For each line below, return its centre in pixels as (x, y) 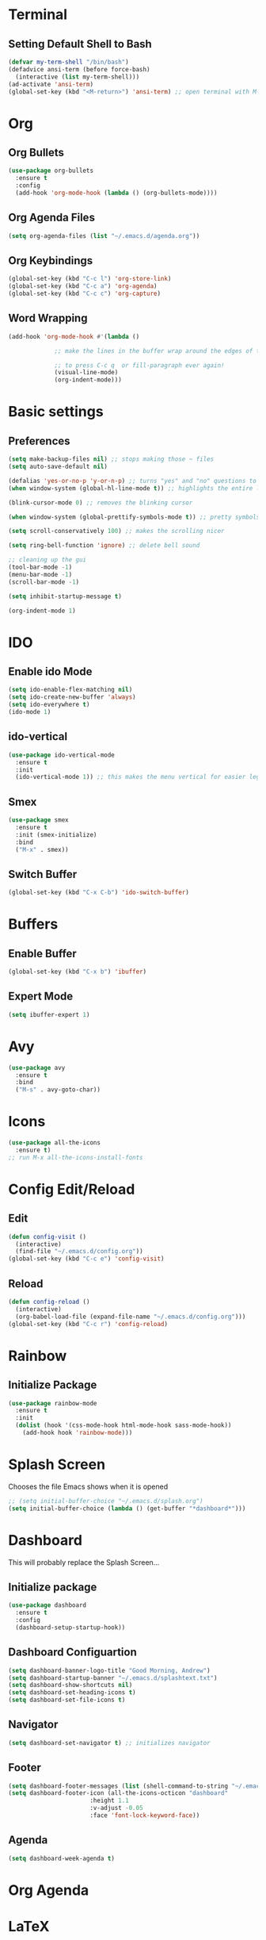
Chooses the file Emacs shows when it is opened (88, 1486)
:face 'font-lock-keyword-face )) (145, 1815)
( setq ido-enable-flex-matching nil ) (70, 690)
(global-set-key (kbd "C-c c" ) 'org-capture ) (84, 294)
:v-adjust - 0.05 (117, 1808)
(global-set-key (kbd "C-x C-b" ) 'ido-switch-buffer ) (99, 893)
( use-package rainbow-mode (53, 1403)
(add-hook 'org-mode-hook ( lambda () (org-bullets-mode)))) (116, 193)
